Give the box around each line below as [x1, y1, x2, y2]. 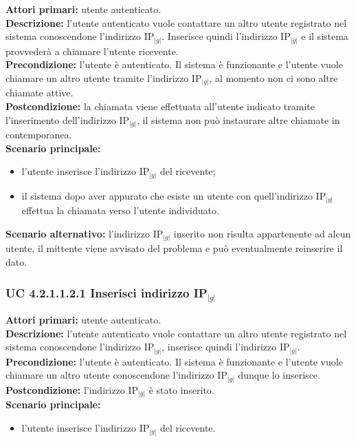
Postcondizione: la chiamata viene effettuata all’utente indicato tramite [5, 99, 315, 113]
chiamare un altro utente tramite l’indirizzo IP [5, 70, 202, 85]
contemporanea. [5, 127, 72, 142]
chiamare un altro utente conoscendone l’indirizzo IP [5, 368, 227, 382]
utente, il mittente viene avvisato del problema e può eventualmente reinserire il [5, 241, 343, 255]
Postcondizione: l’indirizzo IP [5, 382, 139, 397]
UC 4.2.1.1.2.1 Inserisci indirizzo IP [5, 284, 208, 301]
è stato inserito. [148, 382, 214, 397]
